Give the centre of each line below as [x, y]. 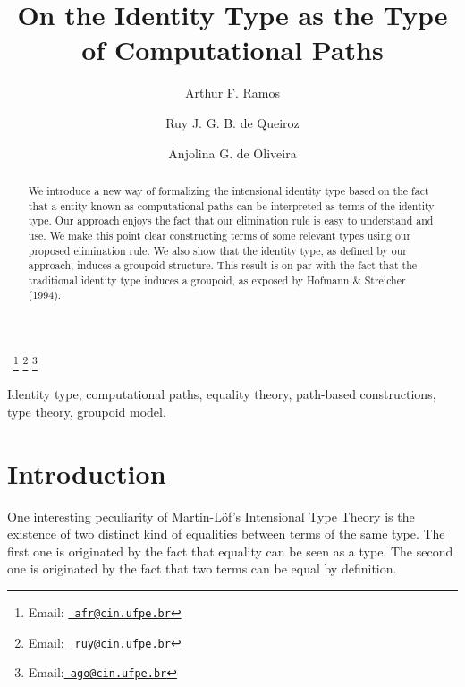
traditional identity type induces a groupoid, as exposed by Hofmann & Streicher [217, 280]
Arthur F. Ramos [232, 93]
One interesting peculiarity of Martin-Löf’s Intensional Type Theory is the [211, 516]
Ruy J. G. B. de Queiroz [232, 122]
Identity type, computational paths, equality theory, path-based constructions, [222, 394]
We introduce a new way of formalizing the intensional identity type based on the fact [228, 190]
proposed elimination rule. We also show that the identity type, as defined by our [217, 250]
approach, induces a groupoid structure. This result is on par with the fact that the [223, 265]
